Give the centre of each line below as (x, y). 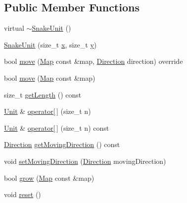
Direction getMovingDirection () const (62, 144)
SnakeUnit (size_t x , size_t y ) (50, 44)
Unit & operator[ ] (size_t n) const (57, 127)
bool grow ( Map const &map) (49, 178)
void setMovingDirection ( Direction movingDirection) (85, 161)
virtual (14, 28)
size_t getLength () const (43, 94)
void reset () (23, 194)
